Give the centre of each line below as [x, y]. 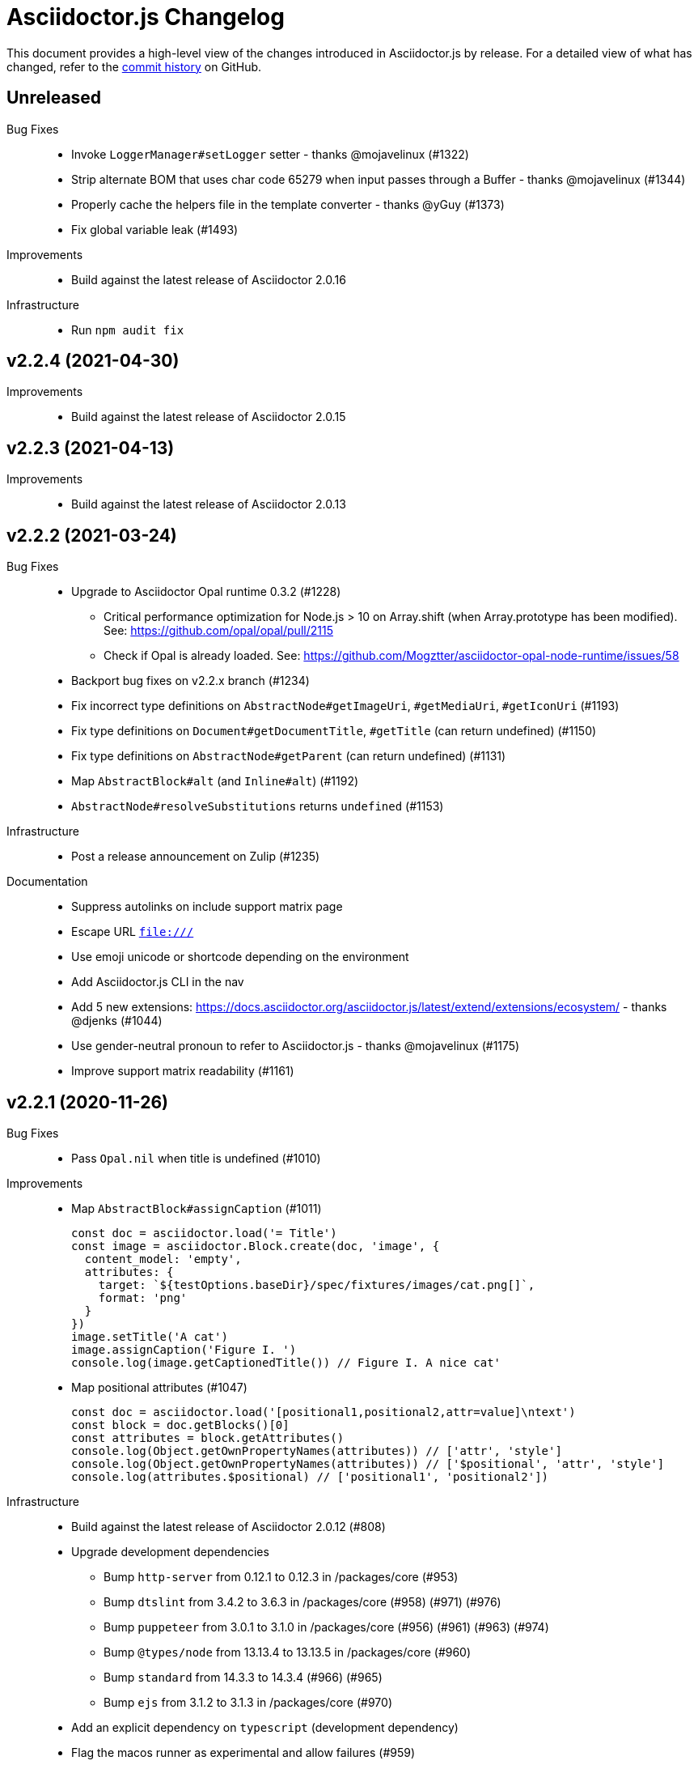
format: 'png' [143, 1297]
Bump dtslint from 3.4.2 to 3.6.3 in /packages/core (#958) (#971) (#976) [302, 1601]
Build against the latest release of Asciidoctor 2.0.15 [209, 417]
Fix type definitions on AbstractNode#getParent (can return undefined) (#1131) [289, 756]
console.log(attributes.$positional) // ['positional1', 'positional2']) [310, 1476]
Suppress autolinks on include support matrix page [207, 907]
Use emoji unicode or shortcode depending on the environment [240, 957]
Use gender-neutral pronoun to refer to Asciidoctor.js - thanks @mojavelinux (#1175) [296, 1046]
